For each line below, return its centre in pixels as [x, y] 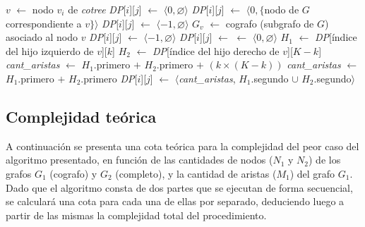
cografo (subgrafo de [270, 23]
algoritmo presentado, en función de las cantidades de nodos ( [139, 160]
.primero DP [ [109, 78]
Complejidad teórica [81, 116]
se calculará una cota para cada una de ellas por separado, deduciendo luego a [175, 201]
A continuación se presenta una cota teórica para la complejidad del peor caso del [182, 146]
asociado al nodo [42, 37]
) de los [324, 160]
